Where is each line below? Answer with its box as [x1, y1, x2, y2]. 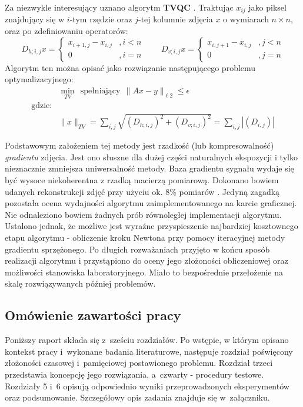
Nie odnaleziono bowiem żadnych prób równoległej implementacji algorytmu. [5, 208, 282, 220]
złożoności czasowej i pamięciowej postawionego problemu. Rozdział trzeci [5, 356, 273, 369]
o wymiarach [223, 13, 269, 25]
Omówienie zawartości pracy [5, 306, 181, 324]
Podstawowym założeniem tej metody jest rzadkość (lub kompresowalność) [5, 139, 274, 152]
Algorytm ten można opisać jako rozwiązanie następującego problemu [5, 61, 256, 73]
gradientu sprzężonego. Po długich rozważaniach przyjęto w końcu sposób [5, 243, 270, 255]
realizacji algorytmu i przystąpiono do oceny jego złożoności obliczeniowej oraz [5, 254, 288, 267]
